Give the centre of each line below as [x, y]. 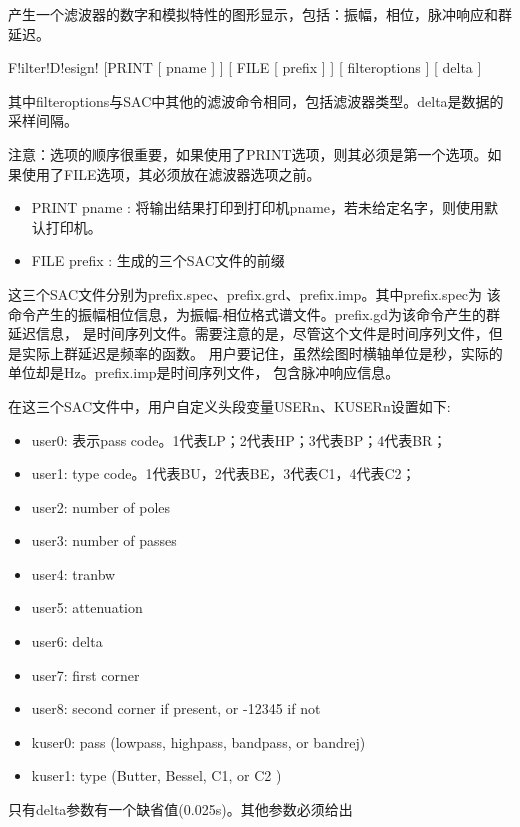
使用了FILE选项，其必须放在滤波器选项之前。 [171, 173]
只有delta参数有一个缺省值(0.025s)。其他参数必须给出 [180, 809]
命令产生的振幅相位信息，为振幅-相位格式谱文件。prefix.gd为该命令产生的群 [254, 313]
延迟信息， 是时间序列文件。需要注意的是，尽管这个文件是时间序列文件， [248, 333]
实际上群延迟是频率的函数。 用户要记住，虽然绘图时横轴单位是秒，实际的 [262, 352]
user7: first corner [85, 674]
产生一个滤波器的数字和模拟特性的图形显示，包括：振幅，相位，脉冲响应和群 [260, 14]
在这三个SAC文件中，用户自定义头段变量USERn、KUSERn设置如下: [229, 405]
